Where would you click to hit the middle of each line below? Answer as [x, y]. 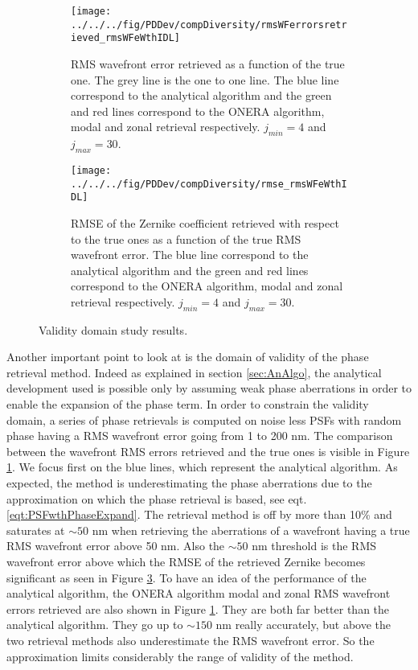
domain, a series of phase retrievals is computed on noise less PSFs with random [204, 419]
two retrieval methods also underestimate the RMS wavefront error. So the [191, 640]
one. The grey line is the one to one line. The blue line [205, 79]
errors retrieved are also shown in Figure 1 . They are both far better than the [198, 608]
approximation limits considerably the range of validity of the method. [180, 656]
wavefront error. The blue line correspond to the [190, 255]
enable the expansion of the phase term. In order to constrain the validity [188, 404]
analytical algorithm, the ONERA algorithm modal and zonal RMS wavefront [199, 593]
